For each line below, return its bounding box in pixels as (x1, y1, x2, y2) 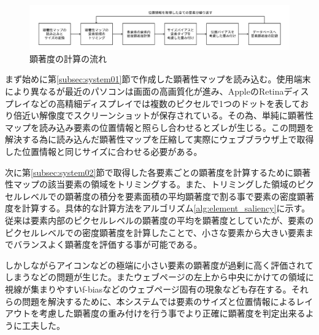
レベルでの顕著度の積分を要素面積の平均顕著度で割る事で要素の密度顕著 (21, 189, 314, 202)
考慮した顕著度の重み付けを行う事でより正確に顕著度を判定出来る (39, 307, 306, 320)
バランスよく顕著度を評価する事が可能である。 (13, 238, 202, 251)
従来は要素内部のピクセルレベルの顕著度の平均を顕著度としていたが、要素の (5, 214, 314, 226)
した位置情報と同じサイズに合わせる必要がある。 (5, 145, 202, 158)
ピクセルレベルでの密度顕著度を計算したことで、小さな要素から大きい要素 (5, 226, 306, 238)
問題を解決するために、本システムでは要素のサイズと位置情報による (21, 294, 296, 307)
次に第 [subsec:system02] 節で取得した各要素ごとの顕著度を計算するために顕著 (5, 165, 311, 178)
